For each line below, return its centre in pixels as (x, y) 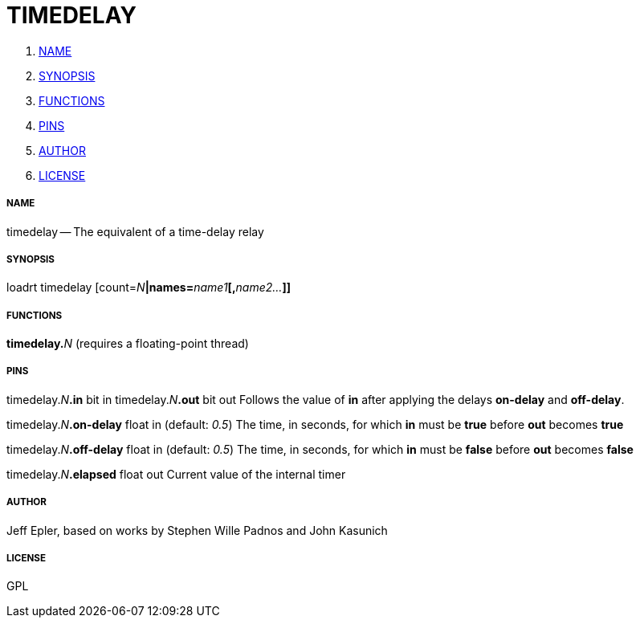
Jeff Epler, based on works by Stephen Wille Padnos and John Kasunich (197, 530)
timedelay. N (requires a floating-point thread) (128, 344)
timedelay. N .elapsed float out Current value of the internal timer (176, 474)
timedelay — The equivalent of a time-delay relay (135, 231)
